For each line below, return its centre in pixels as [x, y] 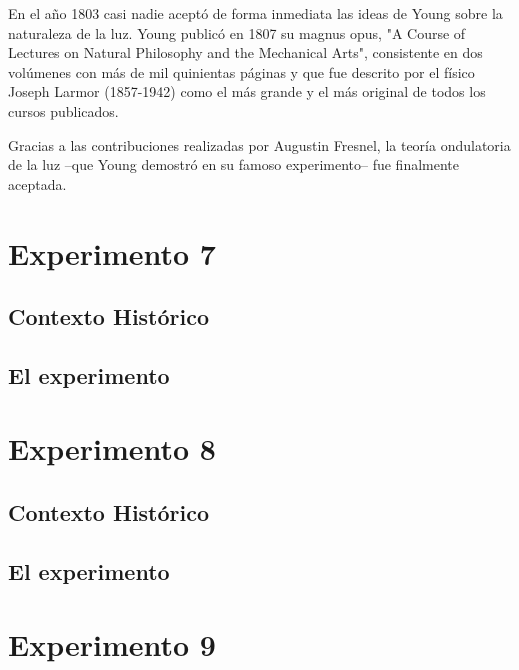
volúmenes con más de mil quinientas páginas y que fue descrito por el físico [241, 71]
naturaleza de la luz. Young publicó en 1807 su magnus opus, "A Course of [237, 32]
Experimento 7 [112, 252]
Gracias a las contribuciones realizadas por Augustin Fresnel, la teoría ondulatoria [259, 144]
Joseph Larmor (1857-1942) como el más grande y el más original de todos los [247, 91]
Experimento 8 [112, 448]
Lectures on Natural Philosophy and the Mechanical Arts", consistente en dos [245, 52]
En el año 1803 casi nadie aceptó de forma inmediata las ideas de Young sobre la [255, 13]
